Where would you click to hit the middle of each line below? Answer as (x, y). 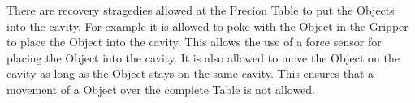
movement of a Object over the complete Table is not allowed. (161, 89)
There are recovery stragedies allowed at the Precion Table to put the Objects (201, 10)
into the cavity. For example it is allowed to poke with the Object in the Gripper (207, 26)
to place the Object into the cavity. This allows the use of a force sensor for (194, 42)
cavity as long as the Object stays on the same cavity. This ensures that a (190, 73)
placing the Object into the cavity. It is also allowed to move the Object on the (203, 57)
